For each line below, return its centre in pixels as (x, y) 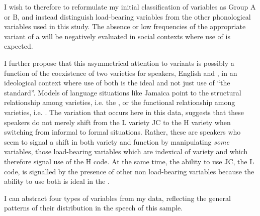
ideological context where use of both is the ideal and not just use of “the (117, 83)
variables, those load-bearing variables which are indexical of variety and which (126, 151)
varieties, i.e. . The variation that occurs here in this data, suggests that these (124, 112)
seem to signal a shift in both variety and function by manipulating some (117, 141)
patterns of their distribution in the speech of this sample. (94, 208)
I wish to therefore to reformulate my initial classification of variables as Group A (130, 7)
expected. (19, 46)
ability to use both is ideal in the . (57, 181)
